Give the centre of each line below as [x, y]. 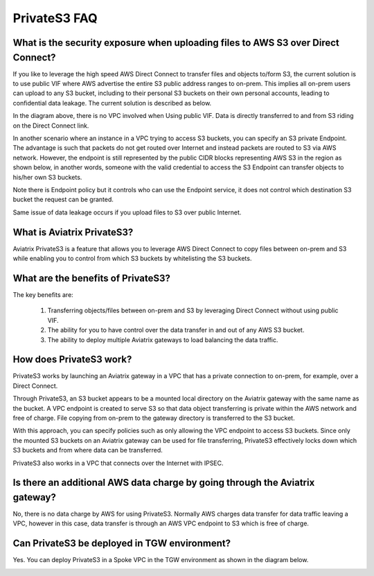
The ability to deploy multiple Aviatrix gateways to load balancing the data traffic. [163, 339]
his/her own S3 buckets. [47, 177]
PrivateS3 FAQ [55, 18]
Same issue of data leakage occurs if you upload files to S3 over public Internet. [127, 212]
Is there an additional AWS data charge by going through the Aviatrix [164, 483]
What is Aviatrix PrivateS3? [73, 232]
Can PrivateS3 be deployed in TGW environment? [122, 544]
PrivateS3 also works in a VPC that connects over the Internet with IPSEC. [118, 463]
